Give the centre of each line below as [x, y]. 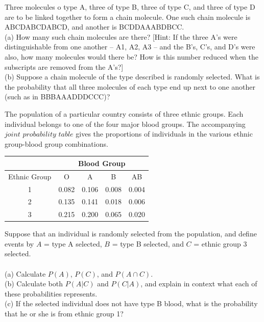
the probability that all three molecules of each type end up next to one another [130, 86]
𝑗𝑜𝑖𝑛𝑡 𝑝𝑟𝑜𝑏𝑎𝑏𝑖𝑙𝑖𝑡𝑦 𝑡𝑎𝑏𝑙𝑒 [39, 135]
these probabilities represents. [51, 293]
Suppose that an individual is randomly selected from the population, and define [131, 234]
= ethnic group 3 [220, 243]
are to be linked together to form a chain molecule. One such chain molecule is [128, 17]
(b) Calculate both [34, 284]
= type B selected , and [148, 243]
